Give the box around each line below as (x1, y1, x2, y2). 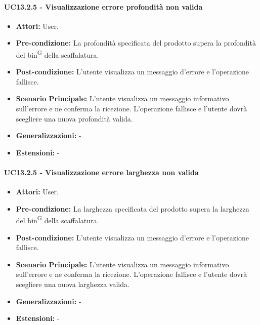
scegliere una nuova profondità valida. (16, 113, 133, 124)
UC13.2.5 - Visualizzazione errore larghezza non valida (4, 167, 199, 177)
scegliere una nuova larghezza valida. (16, 279, 129, 289)
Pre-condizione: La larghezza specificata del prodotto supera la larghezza (16, 203, 249, 214)
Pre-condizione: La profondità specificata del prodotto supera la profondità (16, 37, 256, 48)
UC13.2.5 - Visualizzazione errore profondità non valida (4, 1, 203, 12)
